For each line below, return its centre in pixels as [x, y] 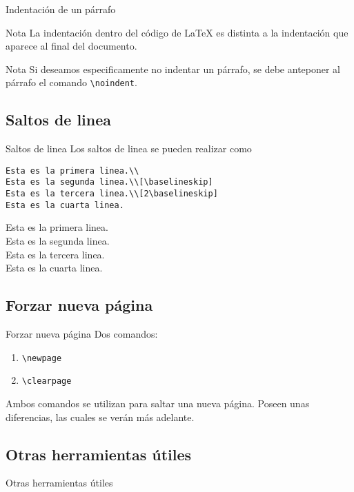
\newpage [42, 358]
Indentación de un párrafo [61, 9]
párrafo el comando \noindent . [71, 82]
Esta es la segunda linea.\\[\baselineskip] [109, 182]
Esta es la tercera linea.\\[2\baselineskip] [112, 194]
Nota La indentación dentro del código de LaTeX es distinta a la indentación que [177, 32]
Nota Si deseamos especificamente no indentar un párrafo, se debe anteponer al [173, 69]
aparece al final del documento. [71, 46]
